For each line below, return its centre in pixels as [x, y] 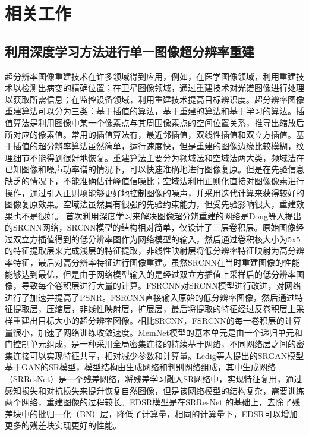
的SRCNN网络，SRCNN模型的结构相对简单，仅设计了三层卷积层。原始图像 [150, 227]
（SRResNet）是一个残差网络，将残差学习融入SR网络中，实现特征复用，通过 [154, 379]
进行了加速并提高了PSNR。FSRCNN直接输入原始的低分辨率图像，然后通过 [150, 297]
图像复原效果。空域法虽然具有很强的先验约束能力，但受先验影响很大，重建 [150, 204]
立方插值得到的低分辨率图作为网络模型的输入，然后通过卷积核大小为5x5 [161, 239]
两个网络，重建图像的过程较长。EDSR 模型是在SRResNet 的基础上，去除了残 [153, 402]
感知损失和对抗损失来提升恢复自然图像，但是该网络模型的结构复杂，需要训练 [154, 390]
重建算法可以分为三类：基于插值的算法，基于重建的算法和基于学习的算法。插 [154, 111]
